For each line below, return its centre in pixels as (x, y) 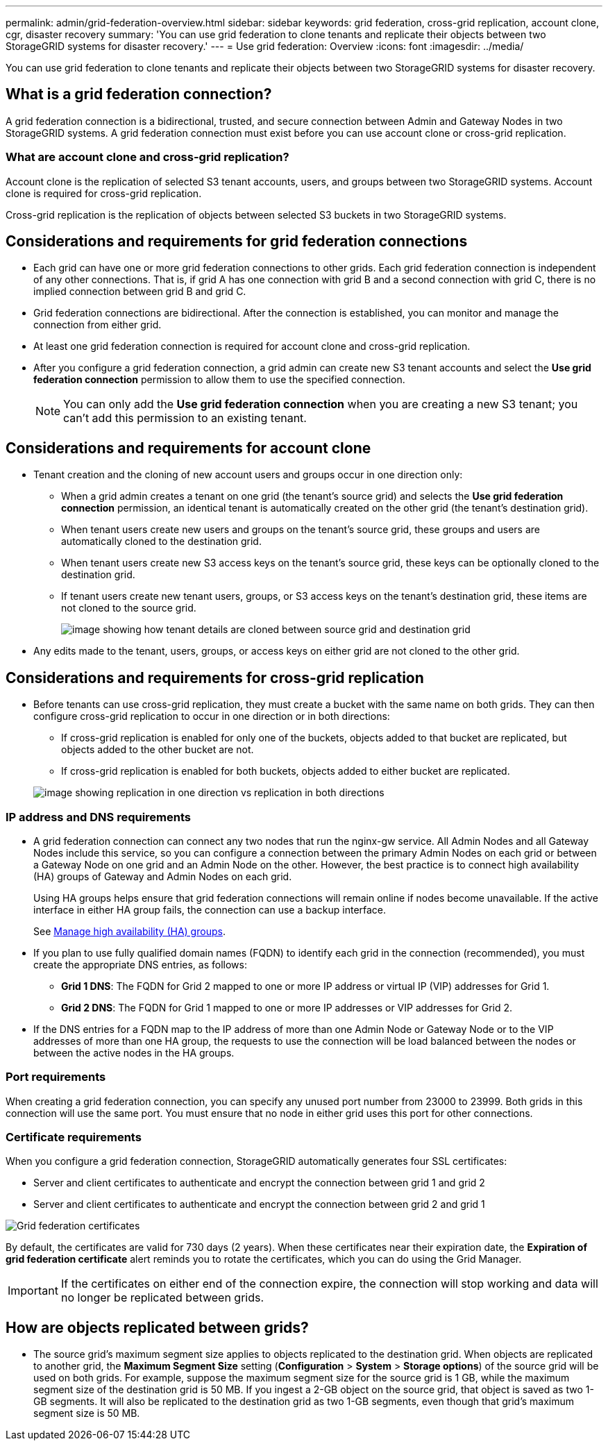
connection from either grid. (98, 325)
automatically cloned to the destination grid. (161, 541)
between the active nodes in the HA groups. (134, 1052)
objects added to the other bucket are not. (158, 750)
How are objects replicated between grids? (157, 1327)
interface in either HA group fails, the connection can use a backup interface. (210, 909)
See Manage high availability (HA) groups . (129, 931)
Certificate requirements (74, 1137)
